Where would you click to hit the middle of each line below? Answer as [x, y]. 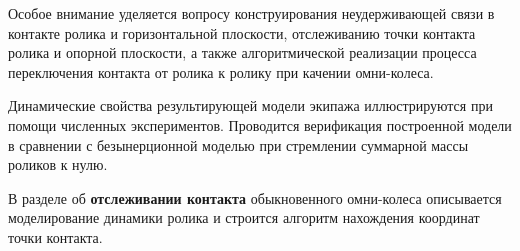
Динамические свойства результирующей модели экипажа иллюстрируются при [250, 105]
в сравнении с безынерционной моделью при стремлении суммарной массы [238, 144]
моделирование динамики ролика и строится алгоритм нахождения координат [244, 217]
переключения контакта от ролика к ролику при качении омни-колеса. [221, 71]
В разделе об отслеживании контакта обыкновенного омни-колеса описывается [255, 197]
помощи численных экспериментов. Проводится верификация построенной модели [260, 124]
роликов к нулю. [58, 164]
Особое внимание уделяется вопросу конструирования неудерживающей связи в [251, 13]
